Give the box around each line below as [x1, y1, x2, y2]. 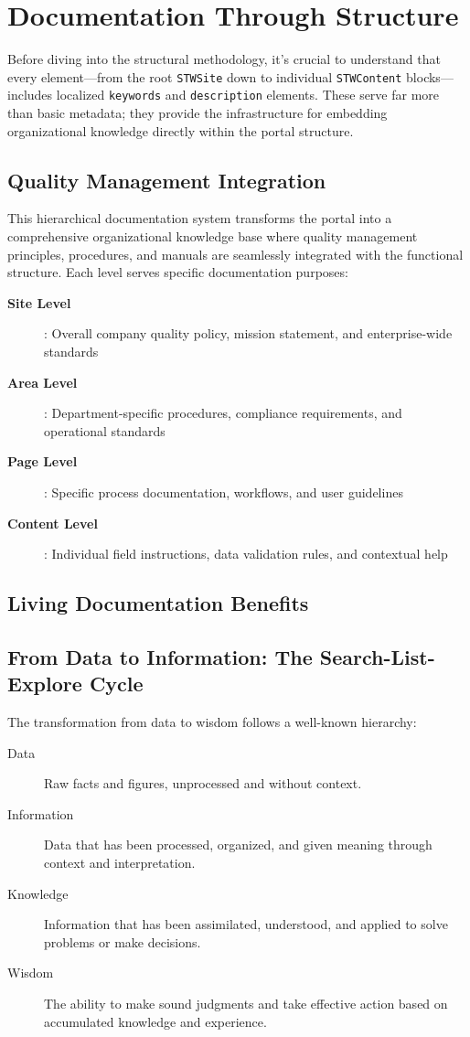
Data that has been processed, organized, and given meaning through [44, 835, 433, 854]
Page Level [7, 452, 78, 471]
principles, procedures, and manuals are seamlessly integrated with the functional [7, 244, 464, 263]
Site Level [7, 293, 71, 312]
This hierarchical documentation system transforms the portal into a [7, 208, 392, 228]
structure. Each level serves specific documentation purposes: [7, 262, 348, 282]
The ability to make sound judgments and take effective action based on [44, 994, 448, 1013]
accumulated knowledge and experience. [44, 1011, 267, 1031]
